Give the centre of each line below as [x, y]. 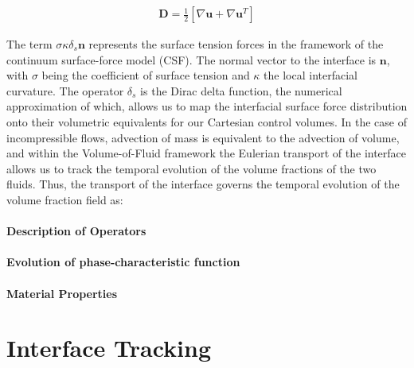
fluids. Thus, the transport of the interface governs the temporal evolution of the [203, 184]
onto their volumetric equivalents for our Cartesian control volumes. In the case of [207, 122]
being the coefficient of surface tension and [146, 75]
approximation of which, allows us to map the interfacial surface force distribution [207, 106]
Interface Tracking [109, 348]
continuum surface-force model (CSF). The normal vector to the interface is [191, 59]
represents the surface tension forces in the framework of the [236, 44]
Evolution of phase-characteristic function [123, 262]
